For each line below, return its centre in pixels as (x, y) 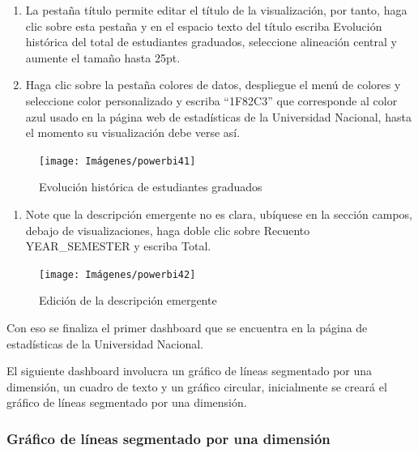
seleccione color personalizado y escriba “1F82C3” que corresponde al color (211, 100)
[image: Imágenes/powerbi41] (117, 161)
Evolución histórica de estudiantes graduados (151, 187)
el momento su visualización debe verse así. (133, 132)
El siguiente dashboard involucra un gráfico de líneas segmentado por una (190, 371)
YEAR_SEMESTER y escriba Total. (118, 246)
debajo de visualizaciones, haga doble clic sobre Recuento (168, 230)
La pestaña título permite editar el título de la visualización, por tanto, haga (216, 10)
